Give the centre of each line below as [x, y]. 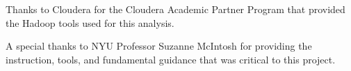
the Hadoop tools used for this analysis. [90, 22]
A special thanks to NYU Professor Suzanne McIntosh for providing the [159, 46]
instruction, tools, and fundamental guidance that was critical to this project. [171, 59]
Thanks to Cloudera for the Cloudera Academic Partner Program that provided [175, 9]
